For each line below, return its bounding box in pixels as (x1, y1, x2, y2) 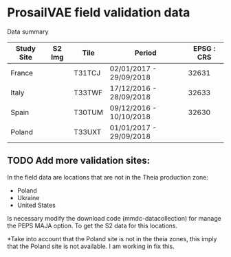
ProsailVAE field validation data (7, 5, 190, 21)
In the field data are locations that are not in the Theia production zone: (7, 173, 208, 181)
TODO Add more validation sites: (7, 155, 150, 167)
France (10, 68, 33, 77)
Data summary (7, 27, 49, 36)
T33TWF (74, 88, 103, 97)
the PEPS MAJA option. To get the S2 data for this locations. (7, 221, 177, 230)
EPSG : (192, 43, 216, 53)
